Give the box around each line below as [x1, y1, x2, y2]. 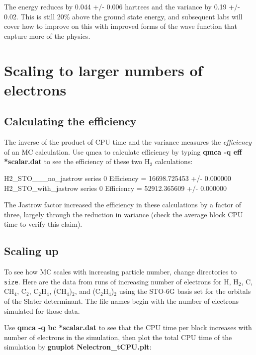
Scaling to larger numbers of [4, 60, 203, 80]
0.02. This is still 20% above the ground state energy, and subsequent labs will [4, 11, 243, 21]
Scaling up [4, 243, 59, 259]
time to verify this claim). [4, 219, 83, 229]
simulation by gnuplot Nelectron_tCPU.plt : [4, 342, 152, 352]
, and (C [75, 286, 100, 296]
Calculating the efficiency [4, 113, 137, 129]
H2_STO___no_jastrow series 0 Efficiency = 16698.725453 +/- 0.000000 [4, 173, 231, 183]
